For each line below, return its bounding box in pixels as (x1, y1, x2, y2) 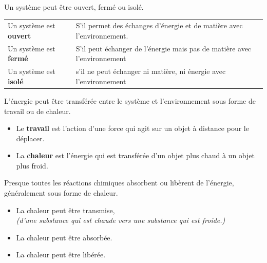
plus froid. (16, 160, 48, 171)
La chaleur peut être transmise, (16, 204, 115, 215)
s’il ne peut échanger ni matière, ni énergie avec (75, 66, 226, 77)
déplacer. (16, 133, 45, 143)
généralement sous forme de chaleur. (4, 187, 118, 198)
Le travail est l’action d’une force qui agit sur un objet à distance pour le (16, 123, 249, 134)
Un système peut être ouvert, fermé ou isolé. (4, 2, 144, 12)
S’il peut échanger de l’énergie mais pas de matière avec (75, 43, 252, 53)
